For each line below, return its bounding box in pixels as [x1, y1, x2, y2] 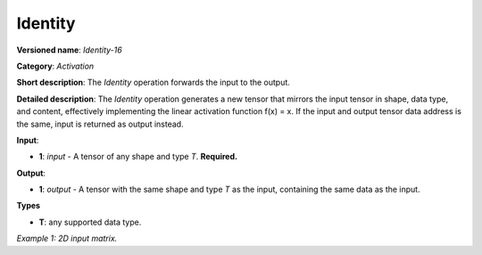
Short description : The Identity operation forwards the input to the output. [16, 77, 290, 88]
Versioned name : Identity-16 [16, 45, 122, 55]
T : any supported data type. [38, 217, 142, 227]
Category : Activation [16, 61, 95, 71]
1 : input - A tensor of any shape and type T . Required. [38, 152, 238, 162]
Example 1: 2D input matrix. [16, 233, 118, 244]
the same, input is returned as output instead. [16, 119, 184, 129]
